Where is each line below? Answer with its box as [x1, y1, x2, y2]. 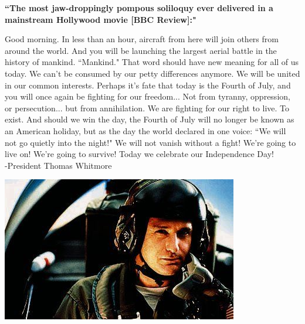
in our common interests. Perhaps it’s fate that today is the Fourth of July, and [5, 79, 291, 91]
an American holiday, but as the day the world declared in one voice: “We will [5, 124, 286, 137]
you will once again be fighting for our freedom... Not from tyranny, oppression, [5, 90, 290, 103]
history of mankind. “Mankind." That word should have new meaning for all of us [5, 56, 299, 68]
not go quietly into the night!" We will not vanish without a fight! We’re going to [5, 136, 296, 148]
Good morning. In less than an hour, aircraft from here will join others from [5, 33, 279, 45]
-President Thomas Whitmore [5, 159, 112, 171]
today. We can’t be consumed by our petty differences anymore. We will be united [5, 67, 300, 79]
